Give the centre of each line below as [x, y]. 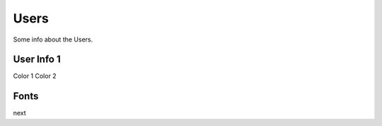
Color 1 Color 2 [35, 76]
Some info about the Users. [53, 39]
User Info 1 [37, 59]
